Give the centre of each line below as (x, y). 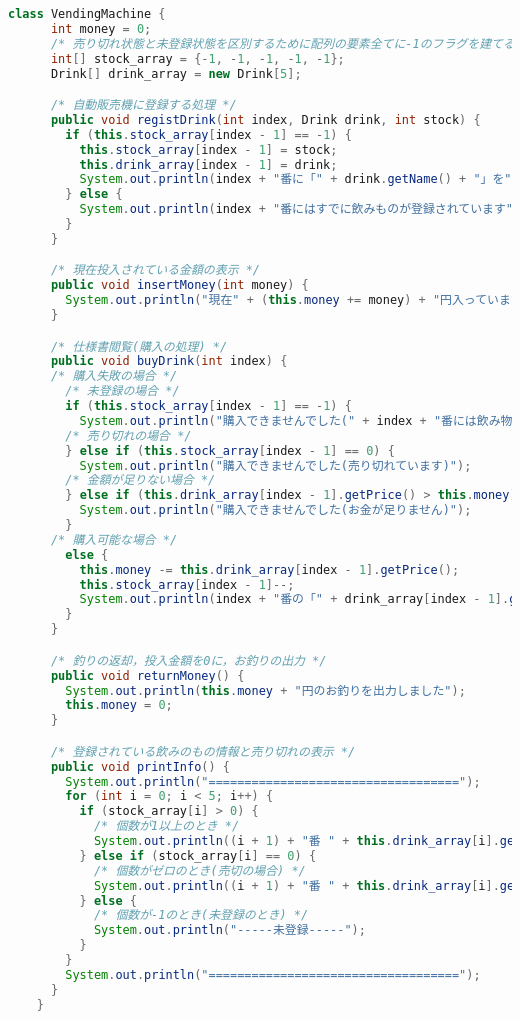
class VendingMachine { (87, 14)
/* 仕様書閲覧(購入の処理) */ (139, 346)
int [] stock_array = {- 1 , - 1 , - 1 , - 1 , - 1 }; (197, 58)
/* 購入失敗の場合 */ (114, 376)
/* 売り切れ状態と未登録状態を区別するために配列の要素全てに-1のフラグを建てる (282, 43)
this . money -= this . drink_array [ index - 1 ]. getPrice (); (269, 569)
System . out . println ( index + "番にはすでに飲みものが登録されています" (296, 209)
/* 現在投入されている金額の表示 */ (155, 270)
